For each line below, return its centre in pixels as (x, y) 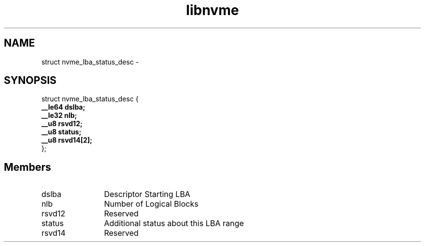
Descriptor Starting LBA (147, 194)
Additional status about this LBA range (174, 223)
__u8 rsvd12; (62, 124)
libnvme (212, 10)
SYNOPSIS (30, 81)
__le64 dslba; (63, 107)
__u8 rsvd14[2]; (67, 140)
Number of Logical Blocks (151, 204)
